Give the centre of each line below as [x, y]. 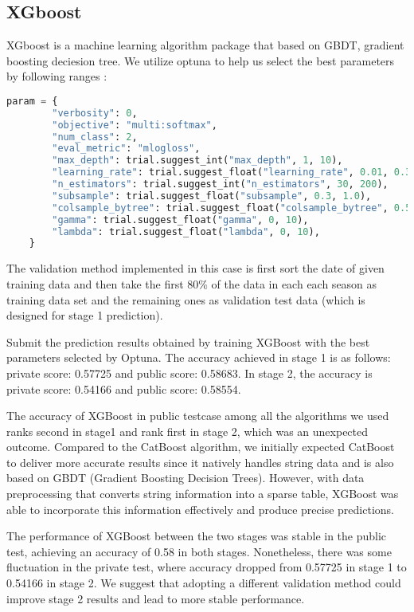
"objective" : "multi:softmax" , [135, 125]
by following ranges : [57, 76]
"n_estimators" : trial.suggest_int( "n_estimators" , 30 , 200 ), [220, 184]
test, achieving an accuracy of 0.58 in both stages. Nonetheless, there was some [199, 551]
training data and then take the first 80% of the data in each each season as [192, 283]
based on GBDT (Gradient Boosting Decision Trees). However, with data [186, 478]
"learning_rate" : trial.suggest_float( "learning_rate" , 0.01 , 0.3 [232, 173]
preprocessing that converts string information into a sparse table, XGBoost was [203, 494]
